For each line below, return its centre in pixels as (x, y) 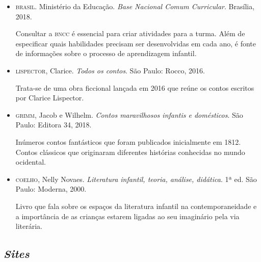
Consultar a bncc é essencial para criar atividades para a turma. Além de (130, 33)
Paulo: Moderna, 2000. (51, 189)
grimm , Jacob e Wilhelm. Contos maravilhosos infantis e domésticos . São (129, 114)
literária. (29, 226)
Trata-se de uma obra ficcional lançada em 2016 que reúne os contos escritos (135, 87)
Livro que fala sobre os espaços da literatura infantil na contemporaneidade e (136, 206)
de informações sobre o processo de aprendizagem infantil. (106, 53)
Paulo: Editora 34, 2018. (54, 125)
